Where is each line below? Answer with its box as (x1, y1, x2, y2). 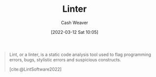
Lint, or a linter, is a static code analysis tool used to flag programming (9, 51, 152, 57)
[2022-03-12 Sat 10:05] (51, 29, 99, 35)
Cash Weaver (61, 20, 88, 26)
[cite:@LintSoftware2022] (9, 66, 62, 72)
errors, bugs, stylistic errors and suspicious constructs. (9, 56, 121, 62)
